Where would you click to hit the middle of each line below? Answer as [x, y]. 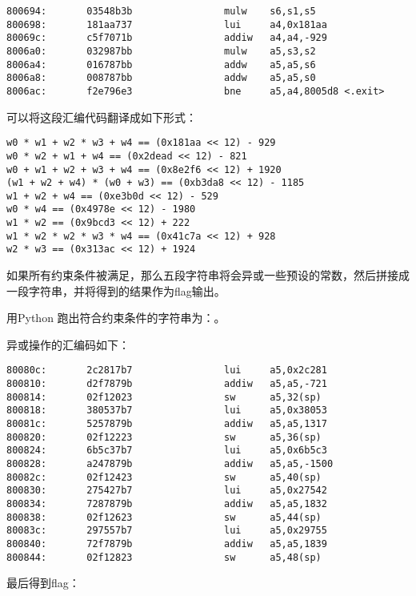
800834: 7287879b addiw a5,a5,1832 [167, 504]
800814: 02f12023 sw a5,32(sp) [164, 397]
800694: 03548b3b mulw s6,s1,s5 [161, 11]
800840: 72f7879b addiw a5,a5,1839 [167, 544]
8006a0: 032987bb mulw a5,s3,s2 [161, 51]
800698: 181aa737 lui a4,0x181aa [167, 24]
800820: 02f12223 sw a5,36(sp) [164, 437]
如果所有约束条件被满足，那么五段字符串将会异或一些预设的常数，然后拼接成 [208, 275]
